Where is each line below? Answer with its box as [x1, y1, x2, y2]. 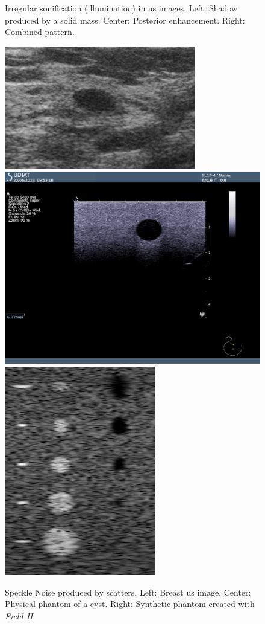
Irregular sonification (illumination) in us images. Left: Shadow [5, 2, 237, 14]
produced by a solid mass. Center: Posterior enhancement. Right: [5, 13, 245, 26]
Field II [5, 609, 33, 622]
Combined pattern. [5, 25, 75, 38]
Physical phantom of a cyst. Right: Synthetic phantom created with [5, 597, 255, 610]
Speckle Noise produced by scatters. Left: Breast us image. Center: [5, 585, 251, 598]
